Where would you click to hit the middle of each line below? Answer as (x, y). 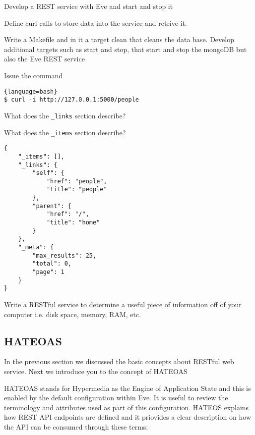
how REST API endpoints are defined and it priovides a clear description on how (127, 417)
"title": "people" (77, 190)
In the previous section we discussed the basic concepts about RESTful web (119, 361)
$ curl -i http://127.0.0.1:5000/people (72, 100)
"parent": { (52, 206)
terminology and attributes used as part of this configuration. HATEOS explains (127, 407)
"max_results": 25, (64, 255)
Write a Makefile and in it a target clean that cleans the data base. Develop (119, 39)
